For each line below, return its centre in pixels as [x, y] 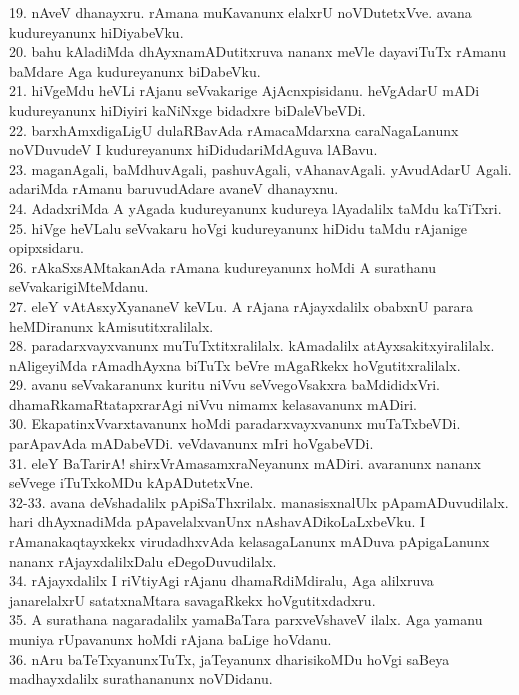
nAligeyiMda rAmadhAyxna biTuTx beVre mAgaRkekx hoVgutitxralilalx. [235, 364]
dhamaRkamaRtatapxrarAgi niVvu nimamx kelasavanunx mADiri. [213, 403]
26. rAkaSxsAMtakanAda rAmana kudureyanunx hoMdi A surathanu [223, 266]
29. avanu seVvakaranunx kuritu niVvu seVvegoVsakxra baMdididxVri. [224, 384]
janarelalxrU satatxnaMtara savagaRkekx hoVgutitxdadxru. [192, 599]
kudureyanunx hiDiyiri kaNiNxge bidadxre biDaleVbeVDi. [187, 109]
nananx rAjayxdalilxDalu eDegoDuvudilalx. [143, 560]
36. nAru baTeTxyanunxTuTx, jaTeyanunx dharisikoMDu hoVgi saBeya [229, 658]
